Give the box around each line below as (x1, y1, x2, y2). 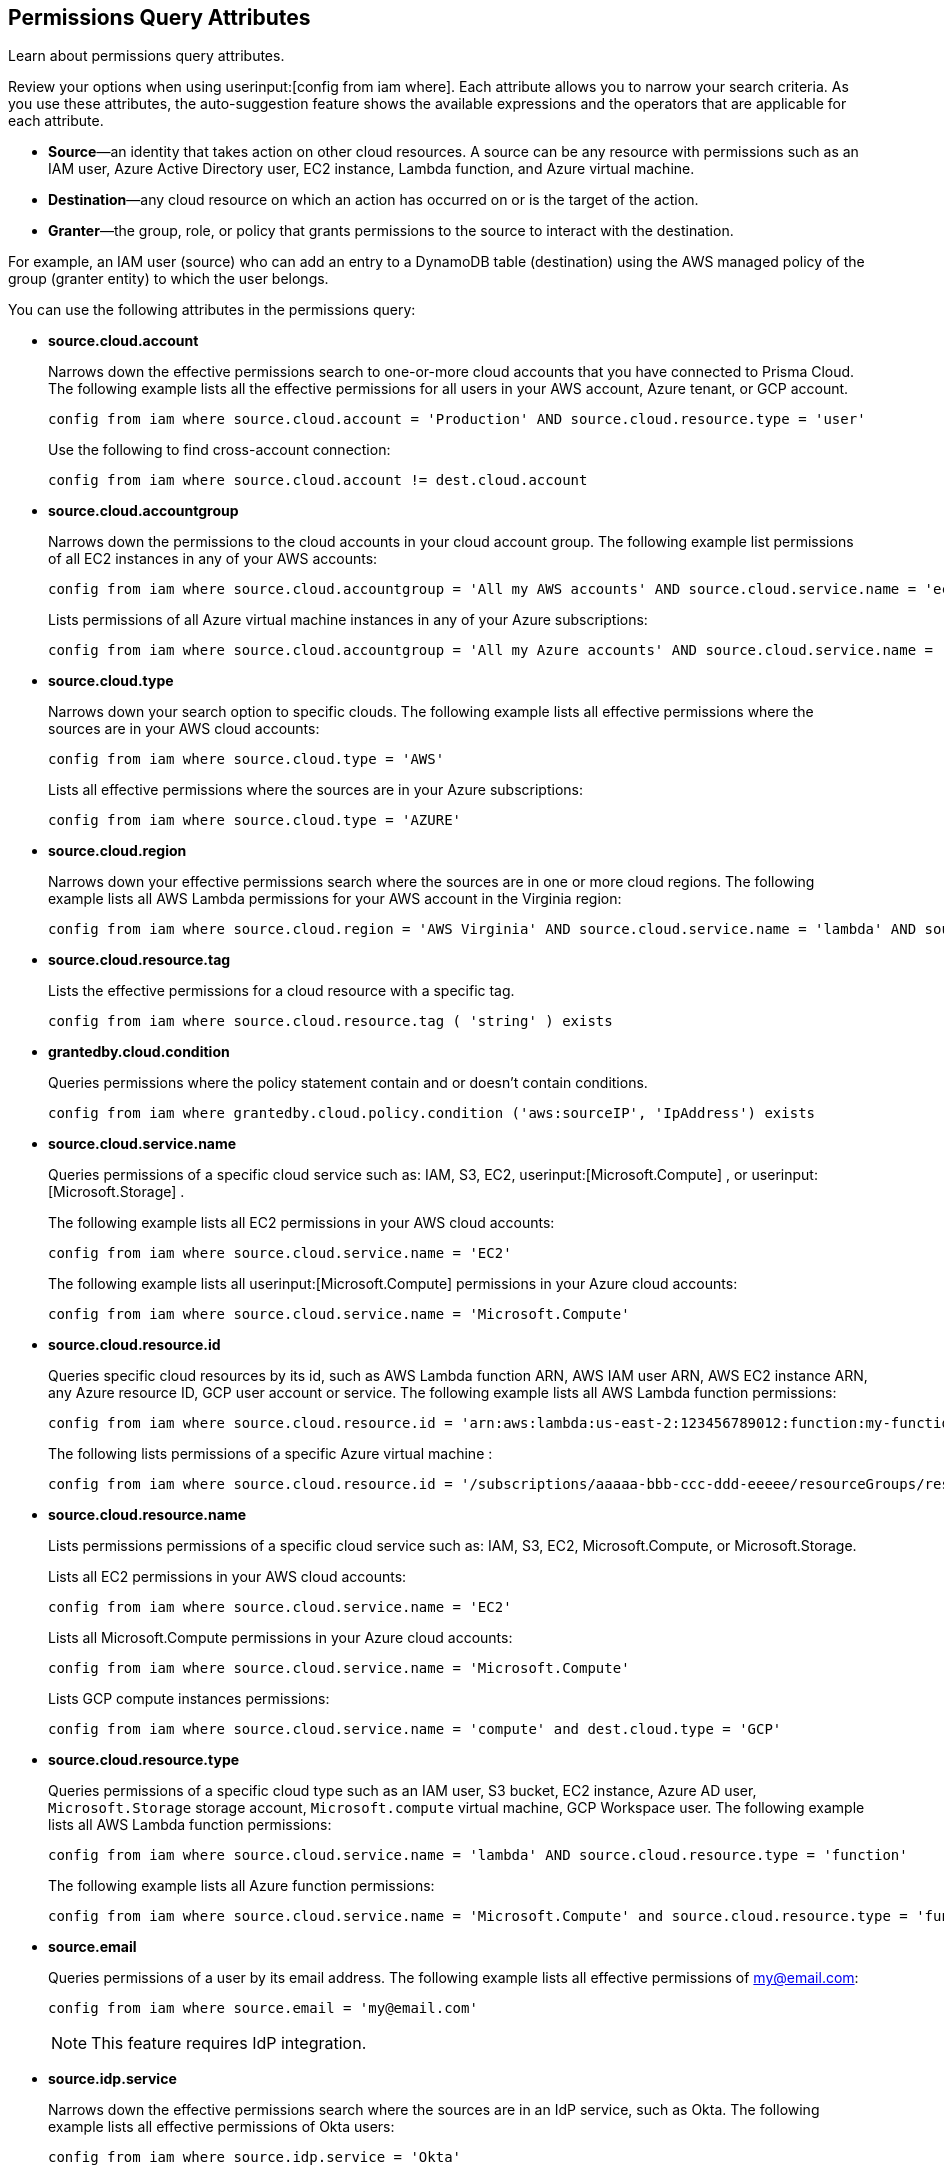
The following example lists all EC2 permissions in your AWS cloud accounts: (48, 1214, 555, 1232)
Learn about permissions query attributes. (8, 47, 285, 65)
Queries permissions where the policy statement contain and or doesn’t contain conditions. (48, 1074, 648, 1092)
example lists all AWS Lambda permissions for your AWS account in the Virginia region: (48, 890, 622, 908)
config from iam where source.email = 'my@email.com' (48, 2000, 478, 2017)
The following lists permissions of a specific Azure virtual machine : (48, 1445, 493, 1463)
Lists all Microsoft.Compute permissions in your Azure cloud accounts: (48, 1629, 513, 1647)
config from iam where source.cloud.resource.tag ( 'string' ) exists (48, 1013, 613, 1030)
